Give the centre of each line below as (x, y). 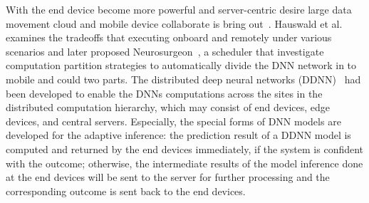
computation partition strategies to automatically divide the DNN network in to (181, 65)
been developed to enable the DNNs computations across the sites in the (164, 93)
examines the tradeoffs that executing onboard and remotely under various (169, 37)
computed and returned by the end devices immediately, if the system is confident (185, 149)
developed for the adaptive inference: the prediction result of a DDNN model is (178, 135)
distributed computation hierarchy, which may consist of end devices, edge (168, 107)
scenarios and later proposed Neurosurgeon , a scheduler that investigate (165, 51)
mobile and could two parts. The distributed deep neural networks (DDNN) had (183, 79)
